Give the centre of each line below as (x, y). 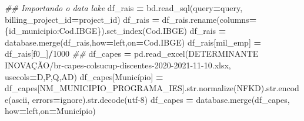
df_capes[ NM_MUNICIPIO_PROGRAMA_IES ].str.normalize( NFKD (133, 88)
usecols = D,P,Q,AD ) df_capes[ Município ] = (84, 76)
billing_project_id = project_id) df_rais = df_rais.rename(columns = (131, 19)
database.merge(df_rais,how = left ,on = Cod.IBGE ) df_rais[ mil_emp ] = (133, 42)
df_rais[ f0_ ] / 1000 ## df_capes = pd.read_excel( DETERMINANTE (132, 53)
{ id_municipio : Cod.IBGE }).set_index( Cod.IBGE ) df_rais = (116, 31)
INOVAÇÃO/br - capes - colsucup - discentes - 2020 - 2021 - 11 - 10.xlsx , (118, 65)
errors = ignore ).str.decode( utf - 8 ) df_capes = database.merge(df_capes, (161, 99)
